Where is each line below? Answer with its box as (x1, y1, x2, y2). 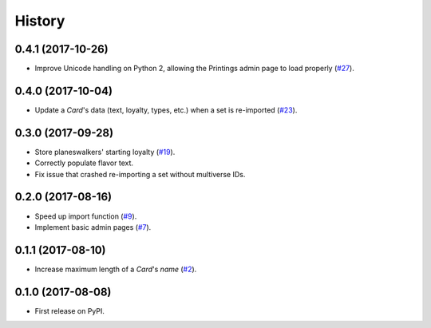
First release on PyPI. (34, 306, 105, 315)
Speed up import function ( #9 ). (34, 211, 137, 221)
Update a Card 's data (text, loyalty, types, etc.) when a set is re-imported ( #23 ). (34, 105, 298, 115)
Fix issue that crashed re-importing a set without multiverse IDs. (34, 169, 246, 179)
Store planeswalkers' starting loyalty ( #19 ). (34, 147, 176, 156)
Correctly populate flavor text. (34, 158, 134, 168)
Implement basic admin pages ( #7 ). (34, 222, 152, 231)
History (14, 12, 65, 30)
